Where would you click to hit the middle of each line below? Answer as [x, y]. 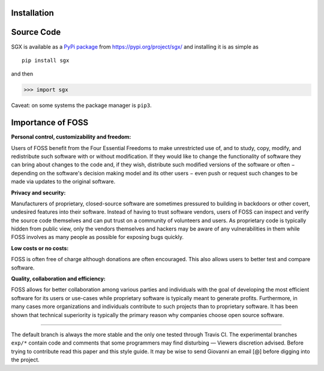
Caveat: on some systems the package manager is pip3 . [82, 106]
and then [22, 74]
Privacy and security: [38, 193]
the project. [25, 360]
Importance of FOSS [50, 123]
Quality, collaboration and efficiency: [58, 279]
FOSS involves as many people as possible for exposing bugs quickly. [97, 237]
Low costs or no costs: [40, 248]
